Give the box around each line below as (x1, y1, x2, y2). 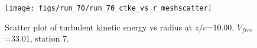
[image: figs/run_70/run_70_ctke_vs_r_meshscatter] (5, 4, 212, 12)
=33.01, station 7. (5, 32, 69, 44)
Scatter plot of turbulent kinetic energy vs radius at (5, 20, 193, 33)
